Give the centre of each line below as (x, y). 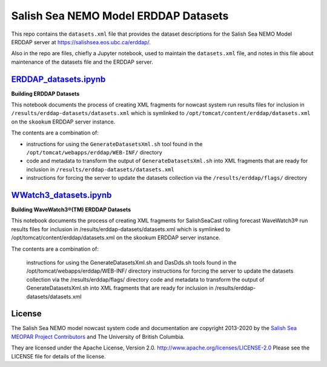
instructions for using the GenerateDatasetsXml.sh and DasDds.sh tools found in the (131, 263)
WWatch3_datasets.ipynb (61, 195)
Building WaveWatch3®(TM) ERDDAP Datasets (71, 210)
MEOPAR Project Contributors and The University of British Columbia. (98, 337)
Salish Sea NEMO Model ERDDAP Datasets (120, 16)
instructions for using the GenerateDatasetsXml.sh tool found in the (114, 144)
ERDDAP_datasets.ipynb (58, 79)
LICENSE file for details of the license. (58, 356)
